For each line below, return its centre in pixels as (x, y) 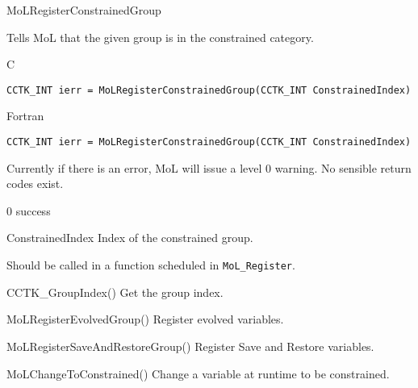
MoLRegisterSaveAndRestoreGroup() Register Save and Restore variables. (190, 346)
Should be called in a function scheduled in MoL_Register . (151, 265)
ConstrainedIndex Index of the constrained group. (130, 238)
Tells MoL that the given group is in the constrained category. (160, 37)
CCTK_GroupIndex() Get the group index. (115, 292)
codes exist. (35, 184)
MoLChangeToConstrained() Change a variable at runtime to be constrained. (198, 373)
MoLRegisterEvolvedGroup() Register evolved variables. (145, 319)
